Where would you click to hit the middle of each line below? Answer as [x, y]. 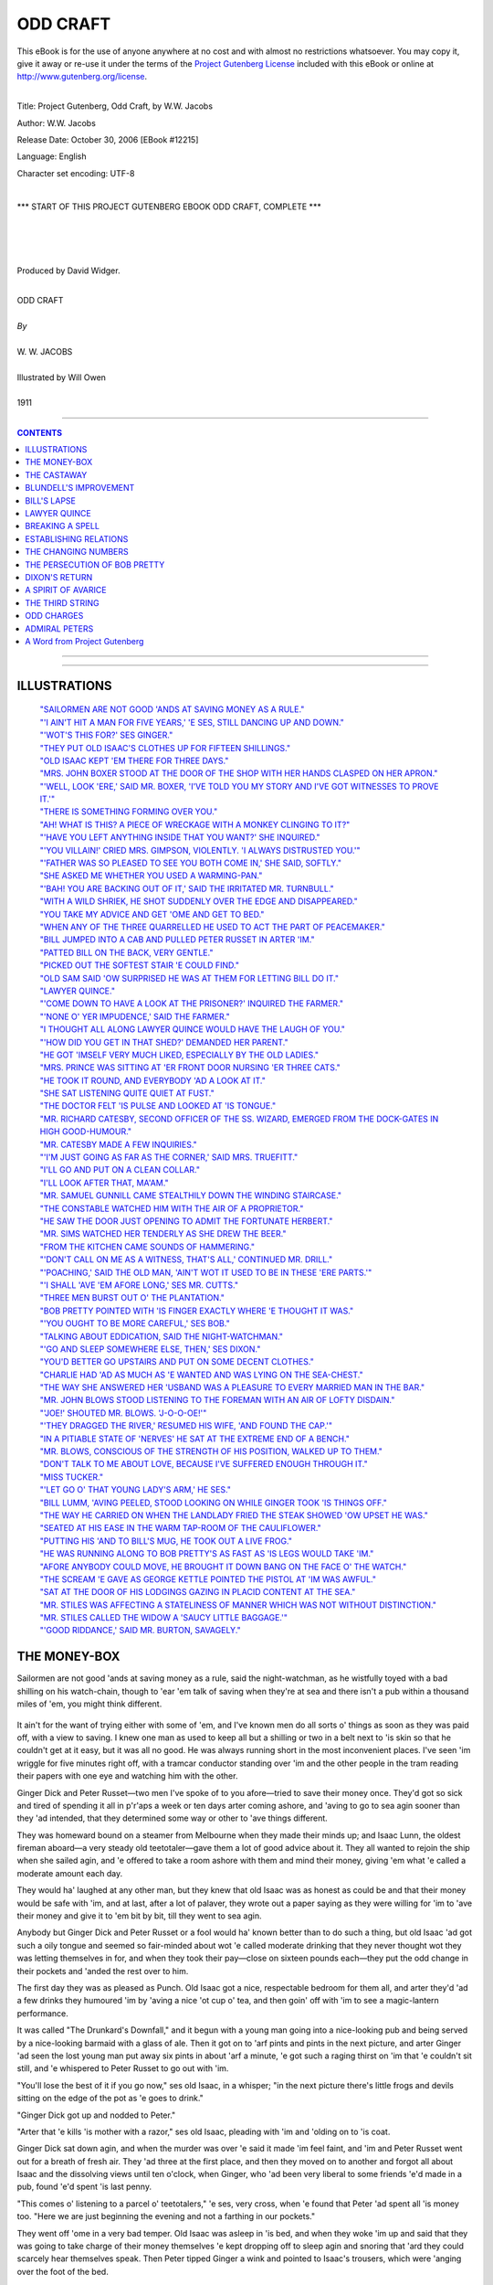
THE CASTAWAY [56, 474]
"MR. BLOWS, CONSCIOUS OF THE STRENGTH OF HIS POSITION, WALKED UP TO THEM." [211, 1451]
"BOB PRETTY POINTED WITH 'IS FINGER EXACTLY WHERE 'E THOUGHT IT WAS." [197, 1311]
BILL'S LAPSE [51, 500]
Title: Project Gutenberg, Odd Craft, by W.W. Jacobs [115, 106]
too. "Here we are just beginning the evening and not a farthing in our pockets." [166, 2216]
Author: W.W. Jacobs [56, 122]
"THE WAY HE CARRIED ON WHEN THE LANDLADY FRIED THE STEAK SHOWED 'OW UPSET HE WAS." [234, 1515]
